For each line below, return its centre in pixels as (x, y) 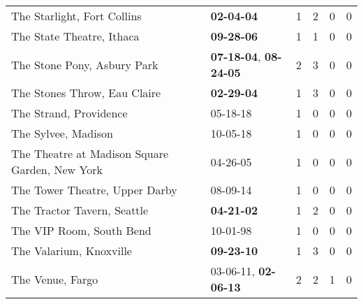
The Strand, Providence (69, 113)
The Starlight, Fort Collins (76, 16)
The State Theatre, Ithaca (75, 36)
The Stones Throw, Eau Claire (86, 93)
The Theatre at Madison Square (90, 153)
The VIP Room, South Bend (81, 230)
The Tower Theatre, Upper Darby (94, 190)
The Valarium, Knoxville (72, 251)
